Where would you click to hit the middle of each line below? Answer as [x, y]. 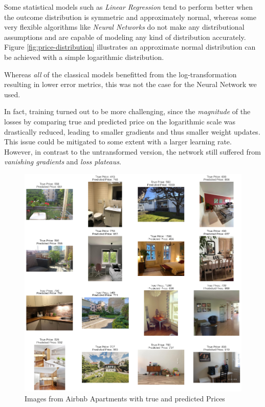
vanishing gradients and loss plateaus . [63, 162]
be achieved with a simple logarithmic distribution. [84, 57]
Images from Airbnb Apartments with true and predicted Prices [125, 399]
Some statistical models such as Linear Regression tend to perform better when [129, 7]
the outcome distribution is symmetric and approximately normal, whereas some [130, 17]
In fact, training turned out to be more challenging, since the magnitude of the [127, 111]
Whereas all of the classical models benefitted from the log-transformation [120, 74]
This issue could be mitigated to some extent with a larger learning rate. [118, 142]
